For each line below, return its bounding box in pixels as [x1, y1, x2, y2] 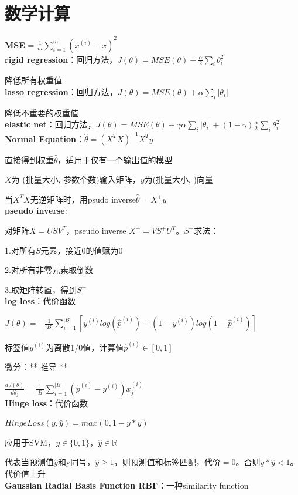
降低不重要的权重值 [5, 106, 78, 119]
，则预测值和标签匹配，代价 [114, 456, 221, 468]
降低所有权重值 [5, 74, 62, 86]
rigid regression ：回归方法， [5, 53, 118, 65]
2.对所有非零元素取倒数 [5, 264, 93, 276]
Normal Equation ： [5, 132, 84, 144]
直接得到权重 [5, 153, 54, 166]
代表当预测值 [5, 456, 54, 468]
